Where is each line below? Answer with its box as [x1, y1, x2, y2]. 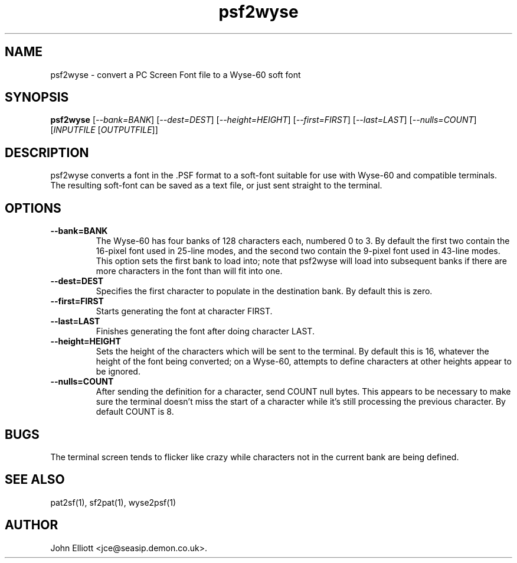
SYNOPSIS [5, 90, 69, 105]
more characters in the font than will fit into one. [96, 266, 283, 276]
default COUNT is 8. [96, 406, 174, 417]
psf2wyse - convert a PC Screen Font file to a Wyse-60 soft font [50, 69, 301, 80]
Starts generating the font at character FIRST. [96, 306, 273, 317]
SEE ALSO [5, 472, 65, 487]
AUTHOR [5, 518, 58, 533]
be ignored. [96, 366, 140, 377]
